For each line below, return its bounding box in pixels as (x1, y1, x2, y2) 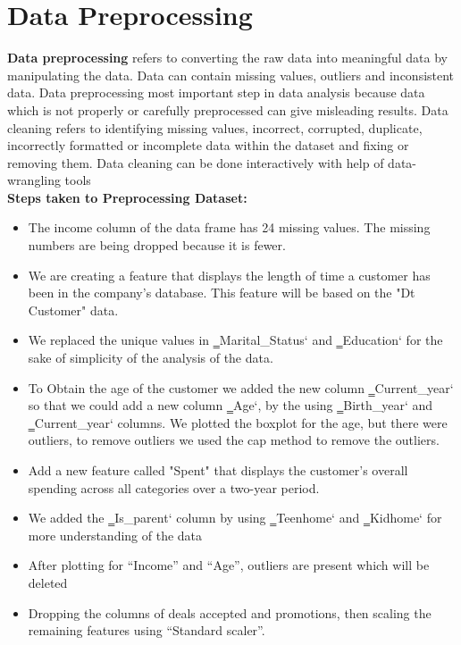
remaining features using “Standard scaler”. (28, 621, 265, 640)
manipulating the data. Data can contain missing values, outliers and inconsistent (7, 65, 455, 84)
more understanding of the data (28, 525, 203, 544)
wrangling (7, 171, 61, 189)
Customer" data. (28, 300, 119, 319)
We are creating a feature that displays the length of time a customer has (28, 265, 431, 284)
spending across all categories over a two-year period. (28, 478, 320, 497)
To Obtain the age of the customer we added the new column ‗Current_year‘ (28, 378, 454, 397)
